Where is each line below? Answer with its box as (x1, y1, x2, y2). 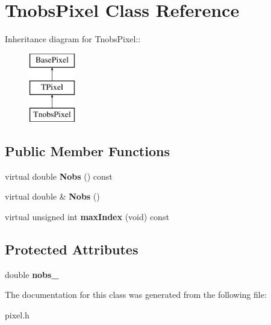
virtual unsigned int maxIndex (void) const (5, 210, 169, 223)
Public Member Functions (5, 142, 170, 160)
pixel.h (5, 309, 30, 321)
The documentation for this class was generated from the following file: (5, 288, 267, 301)
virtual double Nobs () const (5, 169, 113, 182)
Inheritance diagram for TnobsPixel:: (5, 33, 141, 45)
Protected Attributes (5, 240, 139, 259)
